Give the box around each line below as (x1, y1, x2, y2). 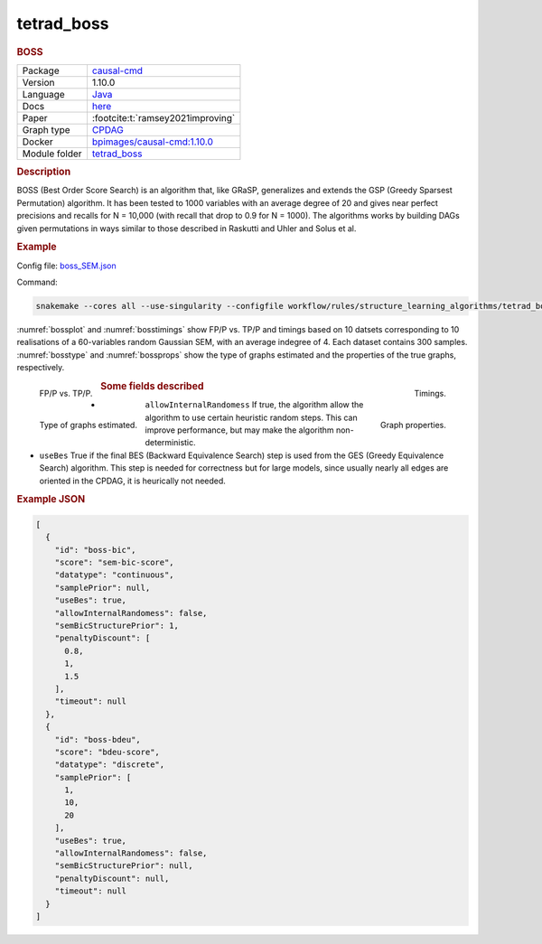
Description (16, 165, 71, 178)
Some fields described (99, 380, 204, 392)
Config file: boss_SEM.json (16, 260, 117, 271)
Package (22, 64, 60, 77)
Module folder (22, 147, 82, 160)
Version (22, 76, 55, 89)
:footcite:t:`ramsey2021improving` (91, 111, 236, 124)
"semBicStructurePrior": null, (54, 861, 193, 871)
